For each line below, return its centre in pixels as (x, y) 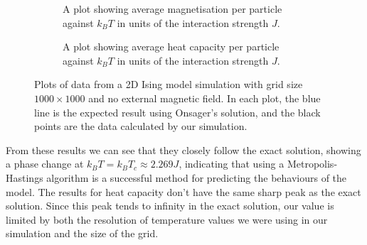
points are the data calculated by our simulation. (141, 126)
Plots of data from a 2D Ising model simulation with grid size (169, 84)
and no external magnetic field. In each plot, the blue (204, 98)
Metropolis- (312, 164)
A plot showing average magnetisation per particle (172, 9)
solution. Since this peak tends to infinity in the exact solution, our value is (170, 206)
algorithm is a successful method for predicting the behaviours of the (197, 177)
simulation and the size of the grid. (82, 233)
